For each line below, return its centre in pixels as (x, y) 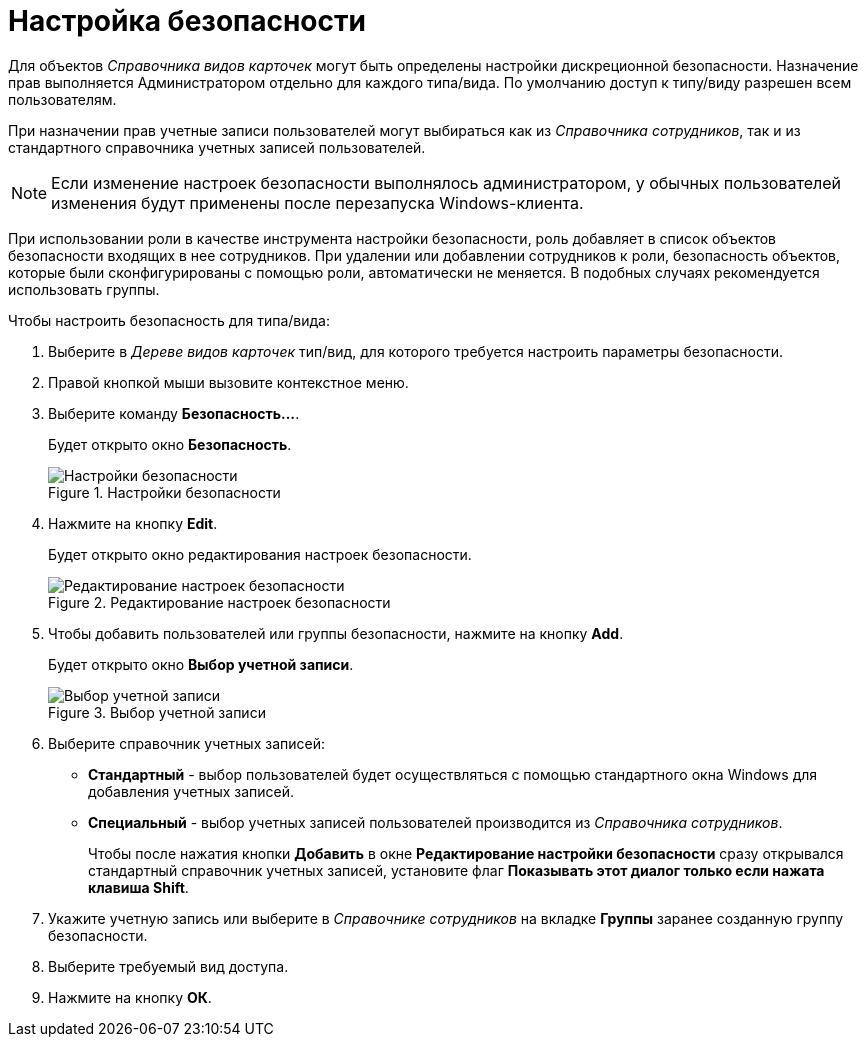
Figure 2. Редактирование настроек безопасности (219, 602)
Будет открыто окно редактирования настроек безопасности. (260, 554)
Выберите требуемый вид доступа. (168, 966)
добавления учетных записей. (191, 791)
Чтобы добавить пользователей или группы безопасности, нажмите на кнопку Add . (336, 633)
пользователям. (62, 99)
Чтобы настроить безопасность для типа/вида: (169, 320)
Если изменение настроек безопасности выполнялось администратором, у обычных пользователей (446, 182)
